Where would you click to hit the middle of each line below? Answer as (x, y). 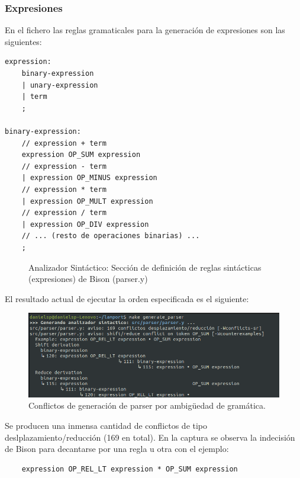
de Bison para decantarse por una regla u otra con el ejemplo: (117, 449)
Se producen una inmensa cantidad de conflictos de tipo (106, 425)
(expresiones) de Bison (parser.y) (88, 279)
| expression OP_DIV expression (85, 224)
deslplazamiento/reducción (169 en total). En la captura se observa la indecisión (150, 437)
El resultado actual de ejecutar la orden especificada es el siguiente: (127, 298)
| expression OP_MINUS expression (89, 178)
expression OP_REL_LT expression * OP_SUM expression (130, 469)
